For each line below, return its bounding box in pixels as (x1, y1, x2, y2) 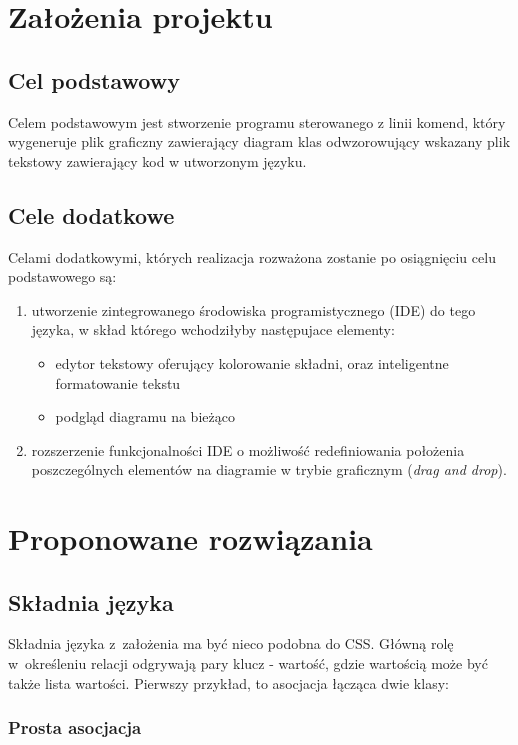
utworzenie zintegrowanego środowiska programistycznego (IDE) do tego (31, 299, 476, 320)
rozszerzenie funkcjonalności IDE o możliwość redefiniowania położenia (31, 439, 465, 460)
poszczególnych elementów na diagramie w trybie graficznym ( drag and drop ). (31, 459, 507, 480)
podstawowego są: (8, 266, 117, 287)
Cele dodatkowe (8, 199, 175, 230)
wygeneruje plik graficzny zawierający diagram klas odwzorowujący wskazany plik (8, 131, 511, 152)
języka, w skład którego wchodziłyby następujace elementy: (31, 319, 395, 340)
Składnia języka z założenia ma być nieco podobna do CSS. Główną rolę (8, 633, 454, 654)
